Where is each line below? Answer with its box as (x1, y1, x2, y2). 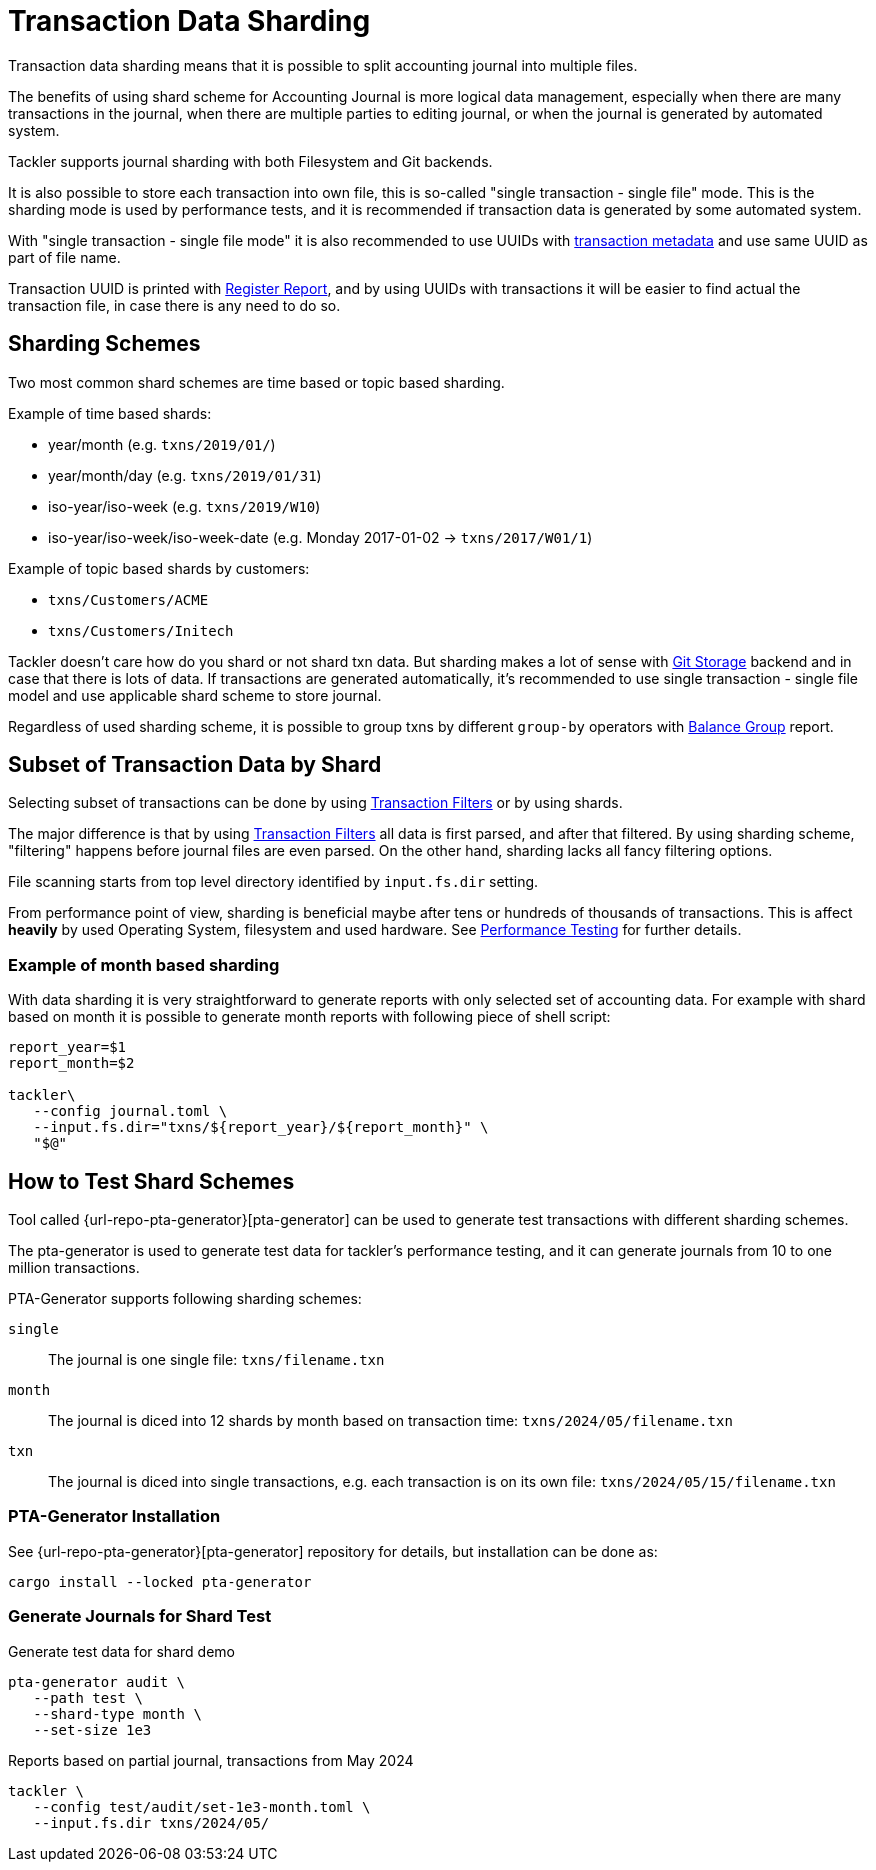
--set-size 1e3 (33, 1721, 152, 1738)
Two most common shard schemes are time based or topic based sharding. (8, 373, 505, 391)
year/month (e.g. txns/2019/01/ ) (48, 435, 276, 453)
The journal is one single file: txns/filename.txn (48, 1351, 385, 1369)
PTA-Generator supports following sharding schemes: (8, 1290, 362, 1308)
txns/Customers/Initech (48, 622, 234, 639)
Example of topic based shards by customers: (8, 559, 310, 577)
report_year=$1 (8, 1039, 127, 1056)
